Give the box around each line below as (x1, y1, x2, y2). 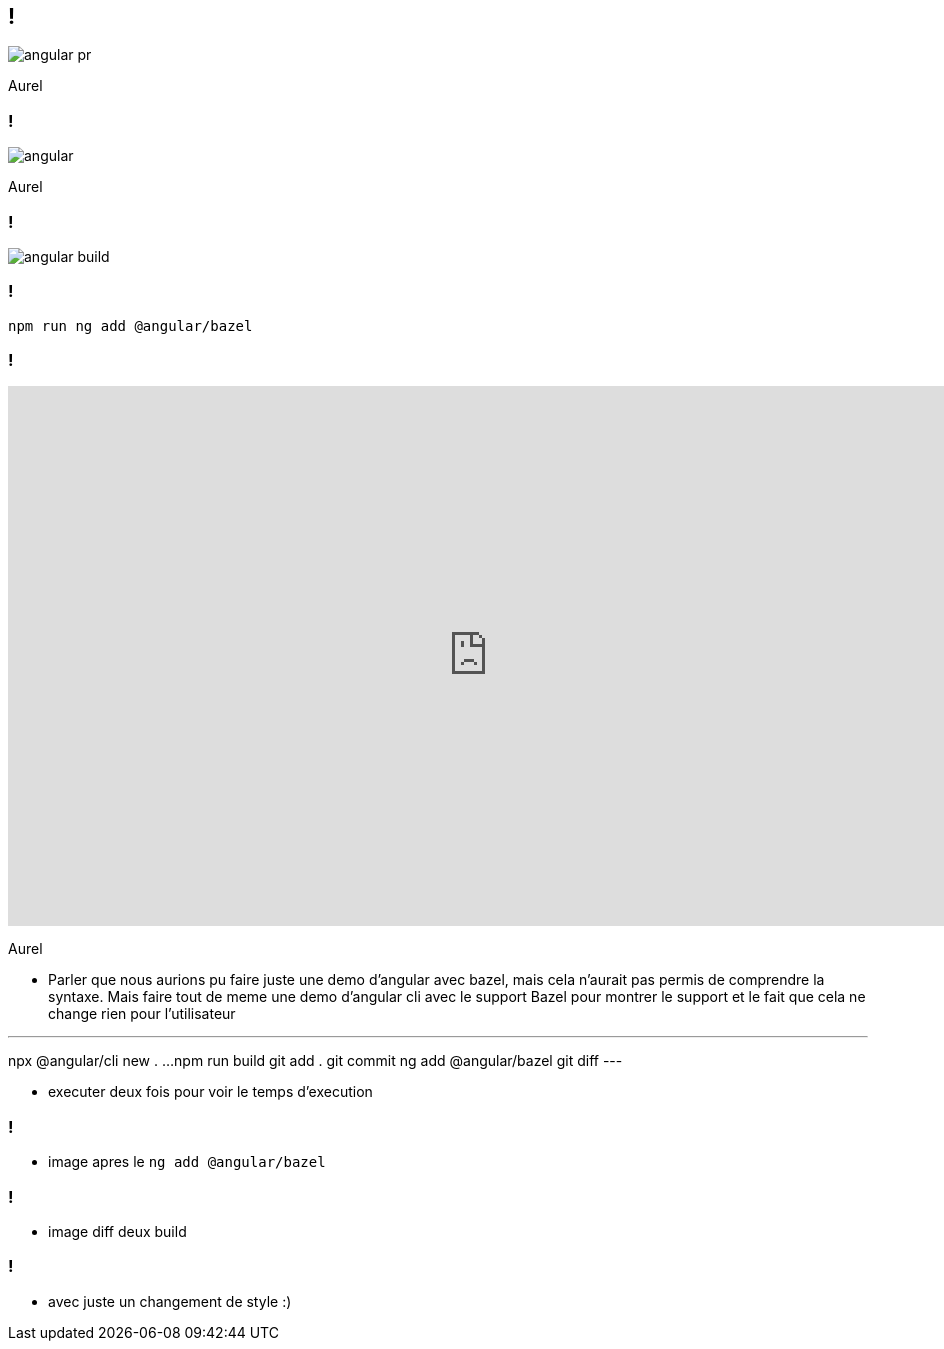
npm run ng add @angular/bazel (8, 317, 253, 334)
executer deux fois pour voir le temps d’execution (48, 1083, 373, 1101)
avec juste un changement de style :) (48, 1292, 292, 1310)
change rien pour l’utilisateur (48, 1005, 236, 1023)
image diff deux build (48, 1222, 187, 1240)
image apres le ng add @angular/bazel (48, 1153, 326, 1171)
